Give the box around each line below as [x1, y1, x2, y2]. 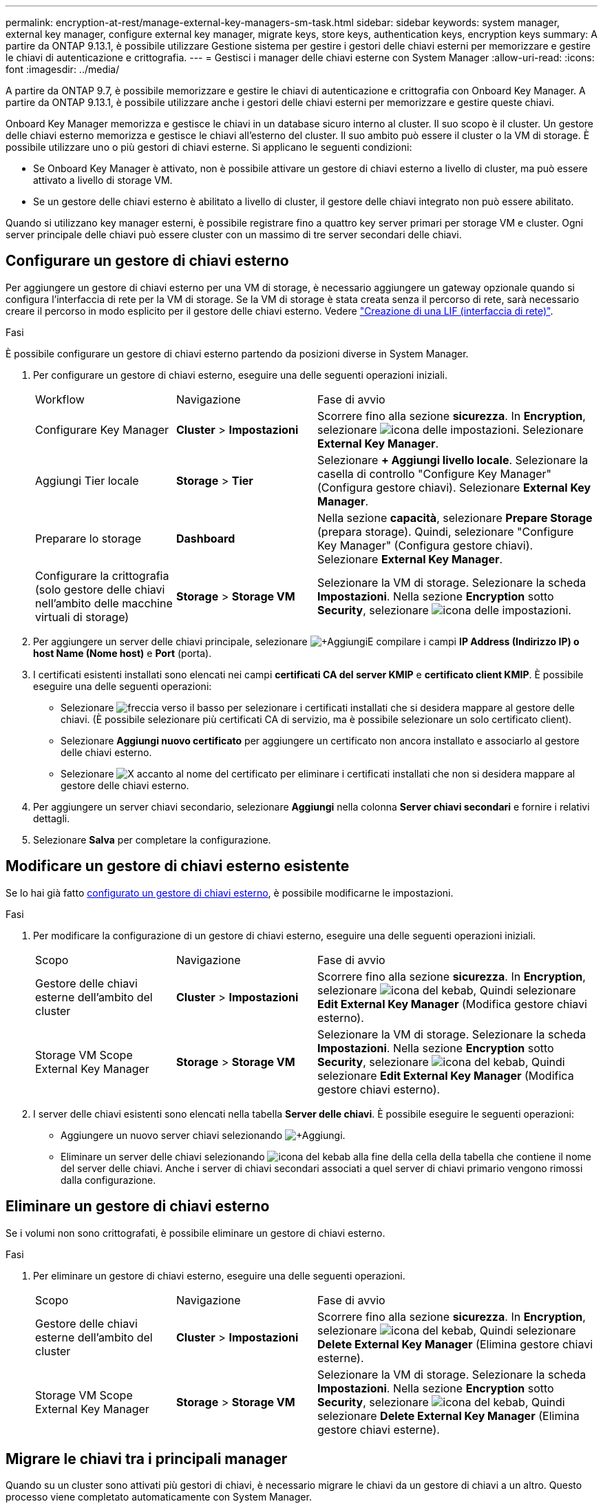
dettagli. [33, 812, 70, 824]
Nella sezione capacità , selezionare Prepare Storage [317, 510, 593, 525]
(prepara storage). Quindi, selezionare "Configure [317, 524, 574, 539]
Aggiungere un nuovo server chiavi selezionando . [61, 1129, 346, 1141]
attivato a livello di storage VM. [33, 174, 173, 186]
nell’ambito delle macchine [35, 596, 173, 610]
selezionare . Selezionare [317, 422, 584, 437]
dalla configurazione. [61, 1173, 156, 1186]
